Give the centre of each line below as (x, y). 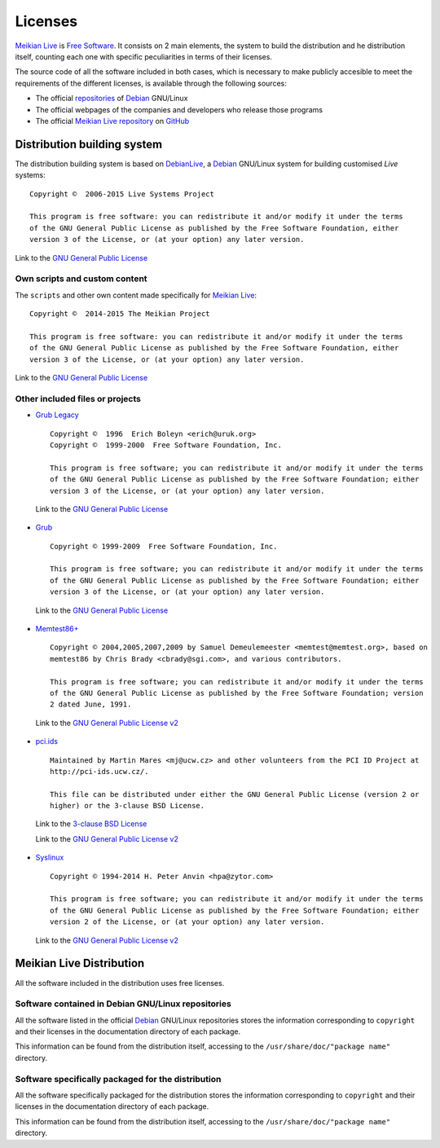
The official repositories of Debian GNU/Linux (112, 99)
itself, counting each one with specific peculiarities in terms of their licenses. (144, 56)
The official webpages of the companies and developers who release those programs (179, 109)
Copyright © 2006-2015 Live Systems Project (122, 194)
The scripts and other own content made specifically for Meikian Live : (136, 295)
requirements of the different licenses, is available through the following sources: (151, 83)
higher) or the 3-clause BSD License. (128, 806)
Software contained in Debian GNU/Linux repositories (123, 1004)
